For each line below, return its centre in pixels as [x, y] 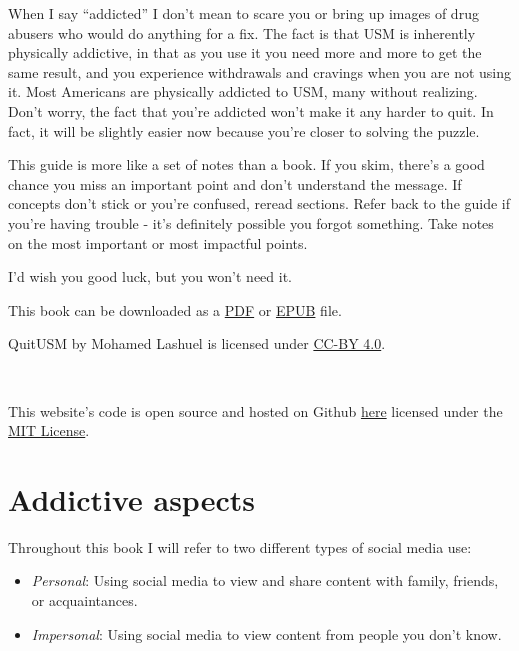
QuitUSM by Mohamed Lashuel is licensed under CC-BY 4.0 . [197, 343]
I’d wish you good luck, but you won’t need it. [150, 276]
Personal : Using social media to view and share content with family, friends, [265, 580]
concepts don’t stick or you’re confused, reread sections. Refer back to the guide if [259, 203]
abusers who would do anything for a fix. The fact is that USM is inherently [242, 32]
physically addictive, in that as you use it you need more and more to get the [245, 52]
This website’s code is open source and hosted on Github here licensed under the [255, 410]
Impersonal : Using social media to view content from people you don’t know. [266, 633]
